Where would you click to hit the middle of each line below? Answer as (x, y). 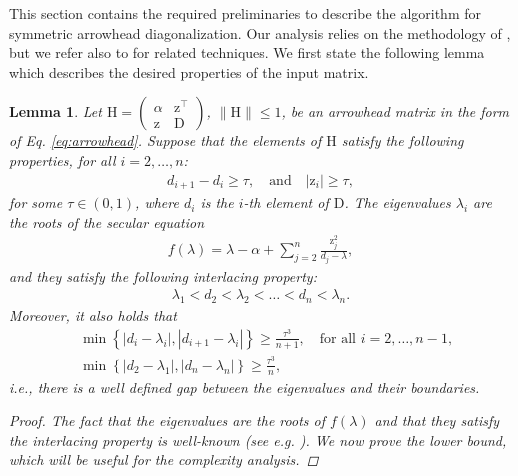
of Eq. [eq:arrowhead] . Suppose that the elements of (165, 140)
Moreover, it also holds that (93, 315)
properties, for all (62, 159)
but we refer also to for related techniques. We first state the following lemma (247, 52)
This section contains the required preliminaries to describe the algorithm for (245, 13)
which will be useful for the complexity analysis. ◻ (164, 459)
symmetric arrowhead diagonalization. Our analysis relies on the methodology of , (260, 32)
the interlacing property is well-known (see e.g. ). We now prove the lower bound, (258, 439)
